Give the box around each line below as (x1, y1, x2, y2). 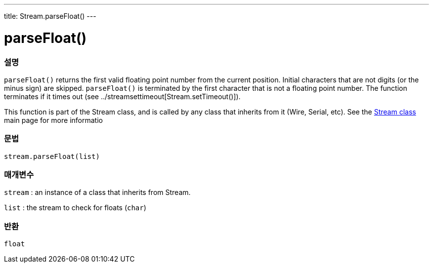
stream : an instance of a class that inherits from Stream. (4, 188, 191, 197)
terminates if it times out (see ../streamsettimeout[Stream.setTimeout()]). (4, 92, 241, 101)
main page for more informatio (4, 115, 103, 124)
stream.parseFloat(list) (4, 152, 100, 160)
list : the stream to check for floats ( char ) (4, 203, 146, 212)
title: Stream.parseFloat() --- (4, 12, 96, 20)
